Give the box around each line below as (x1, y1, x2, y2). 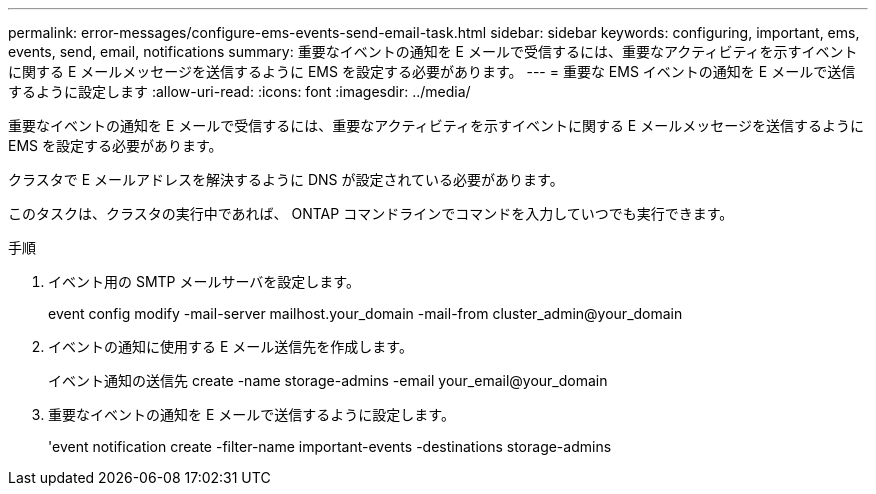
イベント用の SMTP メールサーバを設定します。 (48, 273, 360, 290)
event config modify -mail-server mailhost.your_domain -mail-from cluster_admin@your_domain (48, 305, 683, 322)
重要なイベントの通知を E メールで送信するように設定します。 (48, 406, 455, 423)
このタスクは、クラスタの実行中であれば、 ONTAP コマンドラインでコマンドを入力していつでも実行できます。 (8, 205, 734, 222)
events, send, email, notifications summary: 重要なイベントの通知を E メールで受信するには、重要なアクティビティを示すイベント (8, 43, 858, 60)
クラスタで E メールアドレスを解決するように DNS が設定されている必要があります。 (8, 171, 564, 188)
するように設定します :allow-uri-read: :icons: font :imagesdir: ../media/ (8, 83, 471, 100)
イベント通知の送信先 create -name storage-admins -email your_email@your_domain (48, 372, 608, 389)
